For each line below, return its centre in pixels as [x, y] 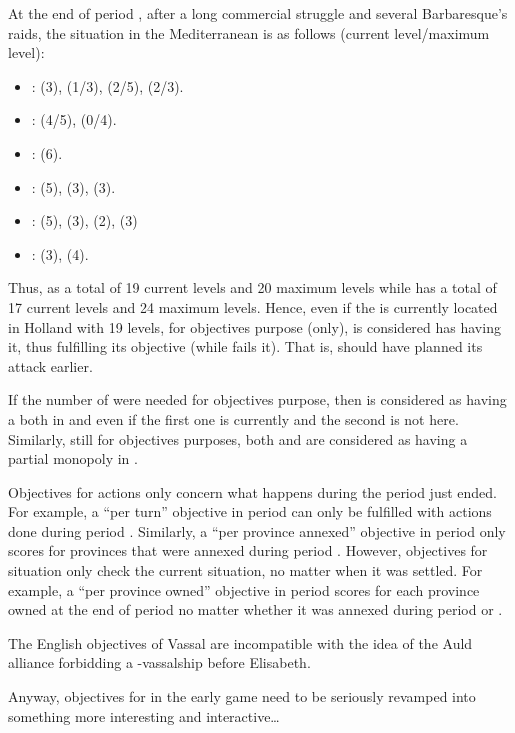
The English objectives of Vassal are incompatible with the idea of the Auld [240, 642]
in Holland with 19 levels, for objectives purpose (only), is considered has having [254, 326]
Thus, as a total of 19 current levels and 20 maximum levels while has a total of [252, 287]
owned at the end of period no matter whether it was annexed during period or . [255, 609]
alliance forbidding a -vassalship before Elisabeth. [159, 662]
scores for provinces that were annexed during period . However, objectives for [248, 550]
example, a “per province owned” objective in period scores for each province [244, 589]
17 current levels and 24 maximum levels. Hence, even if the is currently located [253, 306]
